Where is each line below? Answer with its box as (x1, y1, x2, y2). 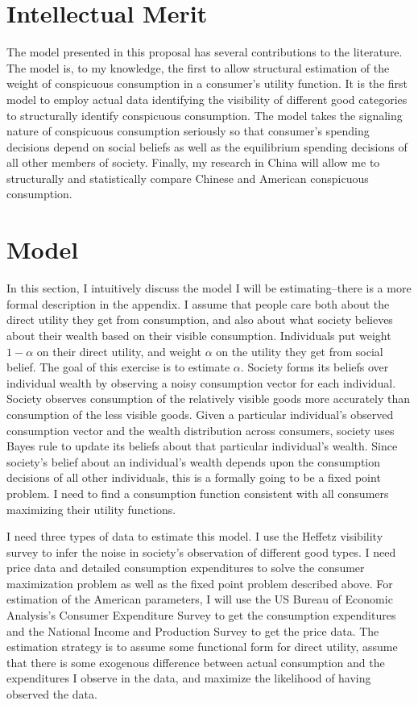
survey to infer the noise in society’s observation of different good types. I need (6, 543, 396, 560)
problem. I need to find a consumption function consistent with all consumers (6, 484, 389, 501)
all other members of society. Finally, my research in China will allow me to (6, 154, 380, 171)
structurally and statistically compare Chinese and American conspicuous (6, 169, 369, 186)
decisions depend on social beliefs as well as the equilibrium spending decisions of (6, 138, 408, 155)
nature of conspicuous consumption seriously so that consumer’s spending (6, 122, 370, 139)
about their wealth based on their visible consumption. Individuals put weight (6, 326, 391, 343)
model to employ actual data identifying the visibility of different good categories (6, 90, 408, 107)
